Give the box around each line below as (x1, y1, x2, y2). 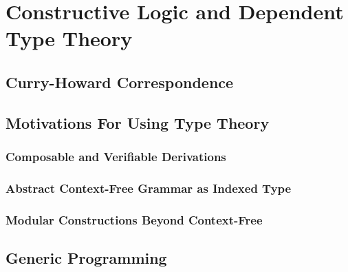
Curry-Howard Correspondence (6, 71, 234, 92)
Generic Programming (6, 247, 167, 269)
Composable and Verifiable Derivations (6, 148, 226, 165)
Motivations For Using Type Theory (6, 112, 270, 133)
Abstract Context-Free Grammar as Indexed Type (6, 179, 292, 196)
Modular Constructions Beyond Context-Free (6, 211, 263, 228)
